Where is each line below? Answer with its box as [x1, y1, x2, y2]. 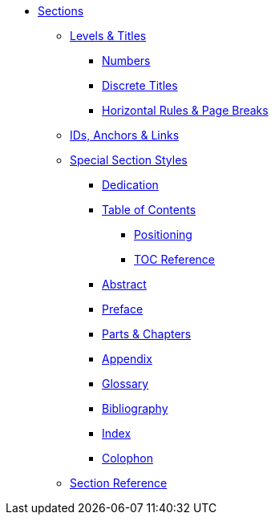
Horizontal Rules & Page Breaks [102, 103, 269, 117]
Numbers [102, 54, 151, 67]
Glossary [102, 377, 149, 390]
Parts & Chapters [102, 327, 192, 341]
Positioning [134, 228, 192, 241]
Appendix [102, 352, 152, 366]
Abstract [102, 277, 147, 291]
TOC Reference [134, 252, 216, 266]
